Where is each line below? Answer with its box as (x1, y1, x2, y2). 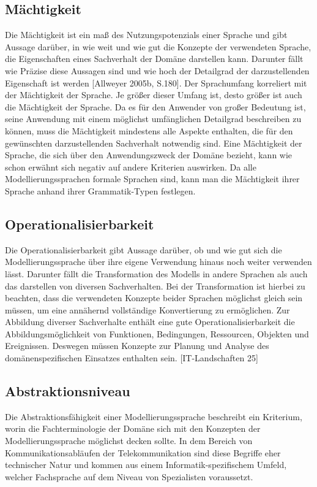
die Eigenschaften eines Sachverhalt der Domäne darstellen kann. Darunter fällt (5, 52, 304, 65)
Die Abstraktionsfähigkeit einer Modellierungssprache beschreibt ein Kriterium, (5, 410, 302, 423)
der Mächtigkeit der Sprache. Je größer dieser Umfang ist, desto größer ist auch (5, 88, 302, 101)
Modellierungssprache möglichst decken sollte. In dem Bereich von (5, 434, 253, 447)
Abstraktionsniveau (5, 382, 130, 401)
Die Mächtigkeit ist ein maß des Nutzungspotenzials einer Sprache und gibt (5, 28, 288, 41)
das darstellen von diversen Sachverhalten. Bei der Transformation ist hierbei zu (5, 279, 305, 292)
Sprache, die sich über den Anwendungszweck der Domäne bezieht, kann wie (5, 148, 293, 161)
